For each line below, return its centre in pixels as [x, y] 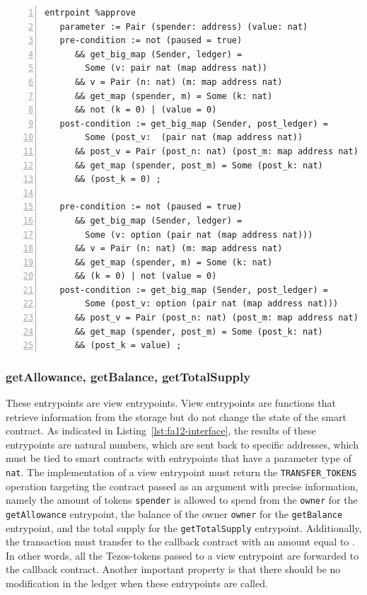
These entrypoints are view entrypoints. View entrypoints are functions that [171, 403]
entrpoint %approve [90, 13]
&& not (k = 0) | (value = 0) [146, 110]
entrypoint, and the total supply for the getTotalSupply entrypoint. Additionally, [184, 527]
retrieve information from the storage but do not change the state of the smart [176, 416]
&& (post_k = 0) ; [118, 179]
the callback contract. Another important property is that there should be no [173, 569]
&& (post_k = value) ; [128, 346]
